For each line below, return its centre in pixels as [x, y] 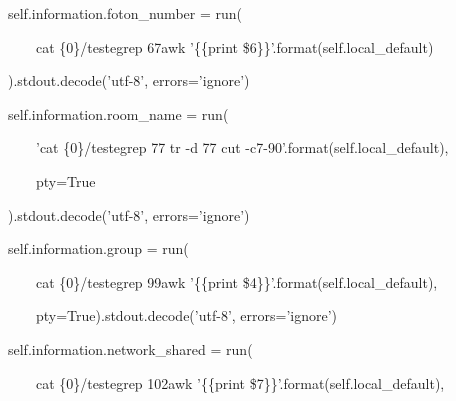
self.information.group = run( [98, 248]
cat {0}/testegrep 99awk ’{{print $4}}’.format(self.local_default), [236, 281]
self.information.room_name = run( [118, 113]
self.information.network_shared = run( [130, 348]
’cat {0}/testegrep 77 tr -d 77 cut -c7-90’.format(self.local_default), [242, 147]
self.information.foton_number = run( [124, 13]
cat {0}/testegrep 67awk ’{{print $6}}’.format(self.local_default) [234, 46]
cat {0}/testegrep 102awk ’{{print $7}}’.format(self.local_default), [240, 382]
